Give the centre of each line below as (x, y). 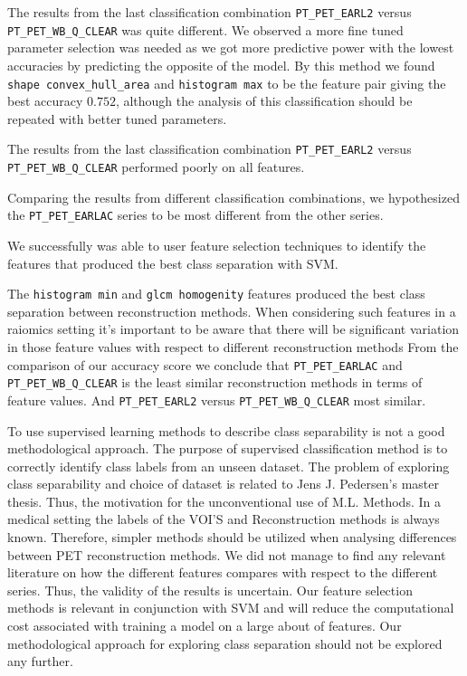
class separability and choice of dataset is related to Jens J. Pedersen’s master (223, 484)
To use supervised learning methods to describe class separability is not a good (226, 430)
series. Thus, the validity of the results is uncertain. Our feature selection (210, 590)
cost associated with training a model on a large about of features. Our (205, 626)
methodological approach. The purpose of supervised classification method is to (228, 448)
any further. (40, 661)
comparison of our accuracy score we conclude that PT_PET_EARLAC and (205, 364)
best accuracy (45, 101)
